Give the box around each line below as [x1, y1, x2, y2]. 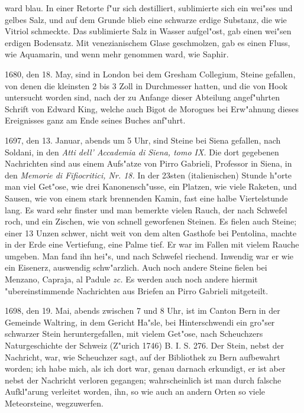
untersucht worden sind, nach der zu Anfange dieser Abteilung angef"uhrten [5, 91, 280, 103]
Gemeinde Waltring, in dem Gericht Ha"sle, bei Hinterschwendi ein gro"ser [5, 316, 275, 328]
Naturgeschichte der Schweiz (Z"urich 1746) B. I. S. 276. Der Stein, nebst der [5, 339, 284, 352]
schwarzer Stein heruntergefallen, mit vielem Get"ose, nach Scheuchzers [5, 327, 263, 340]
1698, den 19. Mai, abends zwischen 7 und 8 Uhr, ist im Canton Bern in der [5, 304, 280, 317]
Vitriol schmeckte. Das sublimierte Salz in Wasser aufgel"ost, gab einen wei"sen [5, 25, 292, 37]
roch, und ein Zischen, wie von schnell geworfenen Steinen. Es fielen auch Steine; [5, 215, 297, 227]
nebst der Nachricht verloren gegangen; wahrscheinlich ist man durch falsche [5, 373, 282, 386]
